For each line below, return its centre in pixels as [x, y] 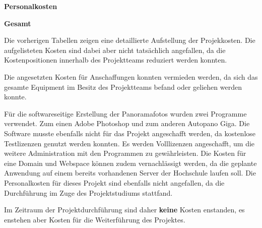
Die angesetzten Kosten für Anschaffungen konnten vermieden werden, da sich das [131, 76]
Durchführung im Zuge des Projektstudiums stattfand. [88, 192]
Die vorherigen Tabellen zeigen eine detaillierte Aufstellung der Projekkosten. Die [130, 40]
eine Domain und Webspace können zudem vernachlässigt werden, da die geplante [130, 163]
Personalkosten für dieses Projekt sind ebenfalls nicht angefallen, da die [114, 182]
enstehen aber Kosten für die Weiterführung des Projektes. [95, 219]
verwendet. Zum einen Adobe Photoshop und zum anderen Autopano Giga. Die [127, 123]
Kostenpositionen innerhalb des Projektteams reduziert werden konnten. [116, 60]
